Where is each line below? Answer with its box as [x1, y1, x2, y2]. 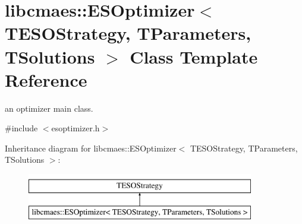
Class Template [130, 44, 258, 68]
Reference [5, 67, 87, 92]
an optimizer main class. [5, 102, 93, 114]
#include [5, 122, 38, 134]
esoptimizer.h [51, 122, 100, 134]
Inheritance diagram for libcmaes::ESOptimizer [5, 141, 177, 154]
